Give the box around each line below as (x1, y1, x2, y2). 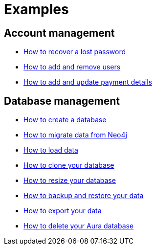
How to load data (23, 146, 78, 155)
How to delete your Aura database (23, 222, 134, 230)
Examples (4, 1, 69, 18)
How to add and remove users (23, 63, 121, 71)
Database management (4, 94, 120, 107)
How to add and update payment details (23, 78, 152, 87)
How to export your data (23, 206, 102, 215)
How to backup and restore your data (23, 191, 144, 200)
